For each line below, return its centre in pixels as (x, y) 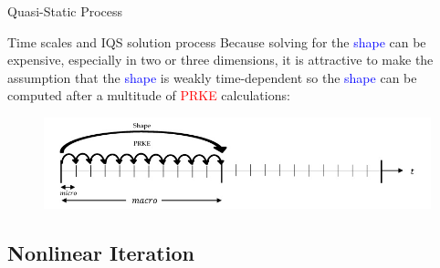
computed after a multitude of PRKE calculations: (149, 95)
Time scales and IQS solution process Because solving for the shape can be (217, 41)
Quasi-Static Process (65, 11)
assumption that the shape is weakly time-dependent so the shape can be (212, 77)
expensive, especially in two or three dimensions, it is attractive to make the (220, 60)
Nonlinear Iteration (101, 252)
